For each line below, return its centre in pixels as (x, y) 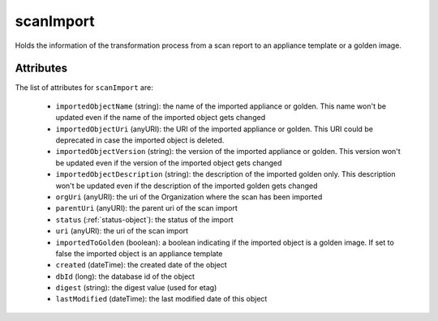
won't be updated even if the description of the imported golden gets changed (187, 186)
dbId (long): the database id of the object (125, 276)
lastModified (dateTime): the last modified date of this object (161, 299)
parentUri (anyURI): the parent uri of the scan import (147, 208)
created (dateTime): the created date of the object (141, 265)
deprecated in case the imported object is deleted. (140, 140)
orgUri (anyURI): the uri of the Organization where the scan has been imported (189, 197)
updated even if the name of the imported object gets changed (161, 118)
